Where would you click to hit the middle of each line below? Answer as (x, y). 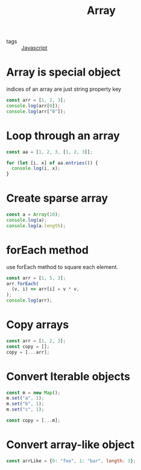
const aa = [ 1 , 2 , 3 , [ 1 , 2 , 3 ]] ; (50, 152)
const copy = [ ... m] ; (33, 421)
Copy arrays (38, 325)
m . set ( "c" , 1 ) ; (25, 409)
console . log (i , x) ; (36, 168)
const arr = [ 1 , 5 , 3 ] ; (36, 278)
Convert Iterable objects (68, 376)
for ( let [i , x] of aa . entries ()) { (52, 163)
